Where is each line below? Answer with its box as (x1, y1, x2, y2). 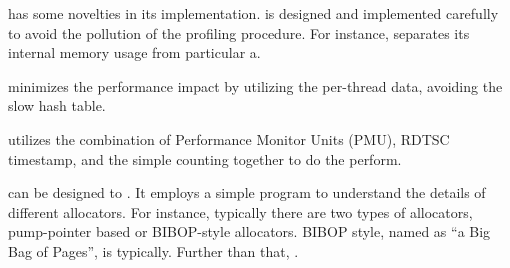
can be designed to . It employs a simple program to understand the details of (8, 182, 486, 203)
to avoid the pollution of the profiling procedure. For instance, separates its (8, 22, 470, 43)
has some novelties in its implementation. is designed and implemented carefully (8, 3, 499, 23)
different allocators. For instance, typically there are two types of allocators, (8, 201, 473, 222)
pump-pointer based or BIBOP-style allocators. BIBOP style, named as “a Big (8, 221, 491, 242)
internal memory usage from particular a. (8, 42, 261, 63)
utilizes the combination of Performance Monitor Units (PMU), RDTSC (8, 128, 450, 149)
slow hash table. (8, 95, 106, 116)
